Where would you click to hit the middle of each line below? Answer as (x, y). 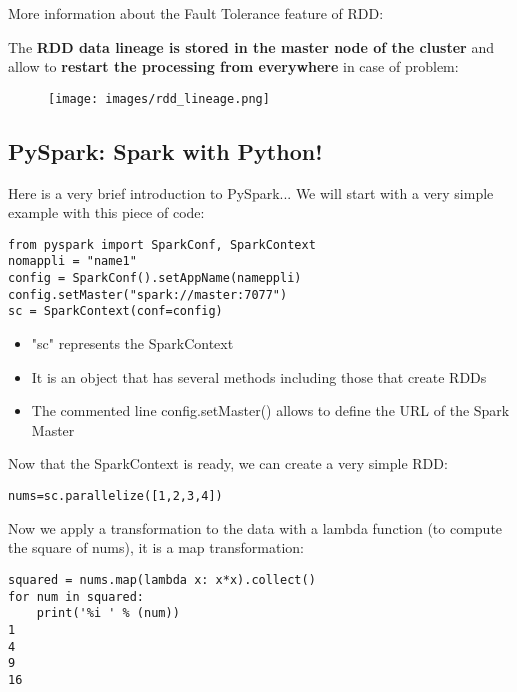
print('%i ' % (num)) (108, 613)
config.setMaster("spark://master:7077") (148, 294)
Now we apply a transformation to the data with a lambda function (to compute (255, 527)
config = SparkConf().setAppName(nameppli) (155, 278)
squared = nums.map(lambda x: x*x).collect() (162, 579)
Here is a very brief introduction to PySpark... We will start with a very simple (251, 192)
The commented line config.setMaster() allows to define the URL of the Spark (270, 410)
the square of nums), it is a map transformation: (156, 547)
